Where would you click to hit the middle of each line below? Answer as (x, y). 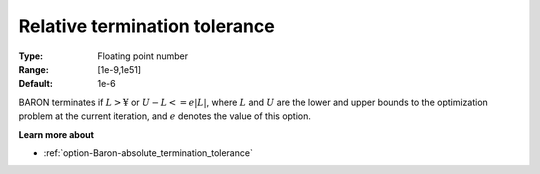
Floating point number (143, 56)
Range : (33, 69)
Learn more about (56, 134)
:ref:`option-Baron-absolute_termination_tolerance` (148, 152)
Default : (36, 84)
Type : (31, 56)
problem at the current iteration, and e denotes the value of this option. (165, 116)
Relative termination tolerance (146, 26)
